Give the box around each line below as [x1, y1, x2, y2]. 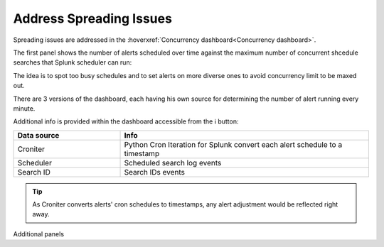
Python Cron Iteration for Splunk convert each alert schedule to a [124, 139, 343, 149]
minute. [13, 104, 36, 113]
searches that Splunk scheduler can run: [13, 58, 132, 67]
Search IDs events [124, 167, 185, 177]
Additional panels [13, 229, 64, 238]
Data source [17, 130, 60, 140]
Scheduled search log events [124, 158, 222, 168]
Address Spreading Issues [13, 11, 172, 26]
